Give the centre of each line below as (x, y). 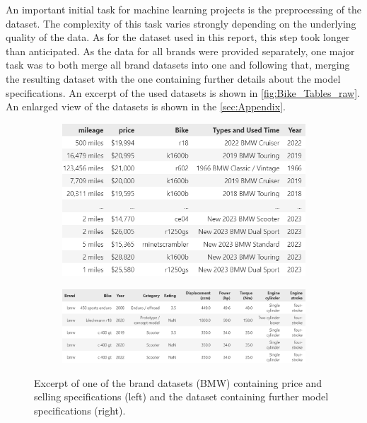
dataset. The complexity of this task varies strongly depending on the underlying (181, 23)
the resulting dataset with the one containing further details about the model (173, 78)
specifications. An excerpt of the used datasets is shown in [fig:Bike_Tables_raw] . (183, 92)
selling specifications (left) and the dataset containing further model (181, 396)
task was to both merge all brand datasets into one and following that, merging (178, 65)
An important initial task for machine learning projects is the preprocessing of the (184, 9)
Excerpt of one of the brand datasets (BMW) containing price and (178, 382)
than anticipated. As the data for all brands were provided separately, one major (180, 51)
